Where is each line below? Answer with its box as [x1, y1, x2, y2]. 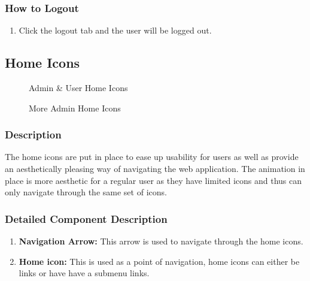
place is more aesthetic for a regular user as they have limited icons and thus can [5, 174, 302, 186]
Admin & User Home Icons [29, 81, 128, 94]
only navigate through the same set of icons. [5, 186, 167, 198]
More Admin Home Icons [29, 101, 121, 114]
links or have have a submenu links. [19, 267, 150, 279]
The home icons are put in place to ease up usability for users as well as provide [5, 150, 299, 163]
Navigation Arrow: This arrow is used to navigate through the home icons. [19, 235, 303, 247]
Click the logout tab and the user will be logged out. [19, 24, 212, 37]
